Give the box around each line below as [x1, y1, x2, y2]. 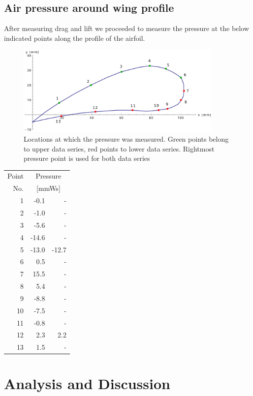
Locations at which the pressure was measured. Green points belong [24, 133, 229, 144]
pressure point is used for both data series [24, 153, 150, 163]
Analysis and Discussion [4, 373, 170, 393]
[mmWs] [36, 183, 61, 193]
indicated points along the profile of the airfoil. [4, 32, 145, 43]
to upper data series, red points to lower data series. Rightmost [24, 143, 215, 153]
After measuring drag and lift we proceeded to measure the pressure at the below [4, 23, 249, 33]
